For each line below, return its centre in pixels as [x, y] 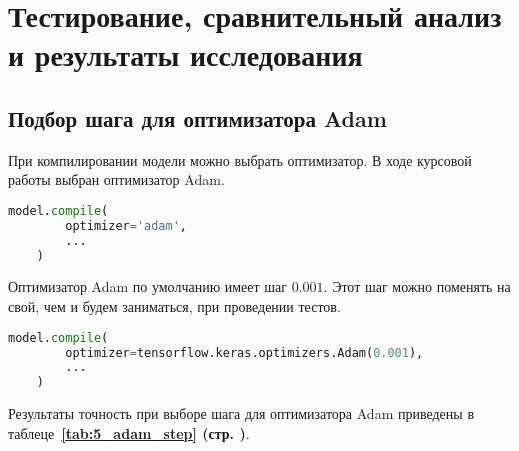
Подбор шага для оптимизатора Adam [197, 117]
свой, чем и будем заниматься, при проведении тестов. [174, 306]
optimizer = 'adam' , [126, 225]
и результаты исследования [185, 54]
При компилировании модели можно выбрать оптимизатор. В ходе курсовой [240, 159]
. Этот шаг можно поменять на [417, 286]
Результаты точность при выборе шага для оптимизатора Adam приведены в [241, 413]
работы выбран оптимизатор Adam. [116, 179]
